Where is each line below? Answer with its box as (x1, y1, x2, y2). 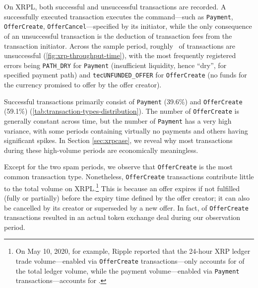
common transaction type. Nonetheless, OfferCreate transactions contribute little (4, 171, 254, 181)
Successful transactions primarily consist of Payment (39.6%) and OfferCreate (4, 96, 243, 106)
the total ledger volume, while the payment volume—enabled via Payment (15, 265, 240, 276)
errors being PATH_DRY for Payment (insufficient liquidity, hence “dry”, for (4, 60, 227, 70)
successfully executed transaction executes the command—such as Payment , (4, 11, 233, 21)
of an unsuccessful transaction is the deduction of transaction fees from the (4, 30, 232, 41)
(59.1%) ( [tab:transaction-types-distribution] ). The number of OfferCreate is (4, 106, 239, 116)
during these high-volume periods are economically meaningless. (4, 144, 198, 155)
